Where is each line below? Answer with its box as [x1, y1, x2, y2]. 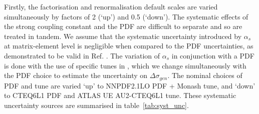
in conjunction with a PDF [171, 50, 254, 60]
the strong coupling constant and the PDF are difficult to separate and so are [4, 21, 242, 31]
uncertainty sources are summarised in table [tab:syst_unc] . [4, 99, 189, 110]
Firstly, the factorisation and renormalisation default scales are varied [4, 1, 218, 11]
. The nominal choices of [167, 70, 242, 80]
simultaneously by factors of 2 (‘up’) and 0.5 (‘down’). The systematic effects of [4, 11, 248, 21]
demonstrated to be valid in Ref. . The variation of [4, 50, 160, 60]
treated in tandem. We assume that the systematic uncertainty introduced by [4, 30, 242, 41]
